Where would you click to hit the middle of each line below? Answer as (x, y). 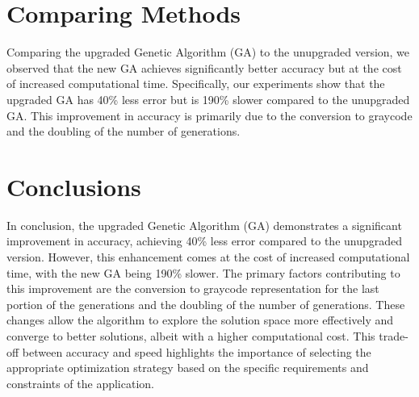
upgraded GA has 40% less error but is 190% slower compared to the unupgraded (208, 99)
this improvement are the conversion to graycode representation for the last (193, 288)
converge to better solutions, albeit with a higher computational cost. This (191, 335)
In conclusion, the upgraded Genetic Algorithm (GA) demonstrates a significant (204, 225)
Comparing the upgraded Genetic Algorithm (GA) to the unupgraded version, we (208, 52)
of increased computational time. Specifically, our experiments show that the (196, 84)
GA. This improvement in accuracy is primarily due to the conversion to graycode (209, 115)
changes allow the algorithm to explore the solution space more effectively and (200, 320)
